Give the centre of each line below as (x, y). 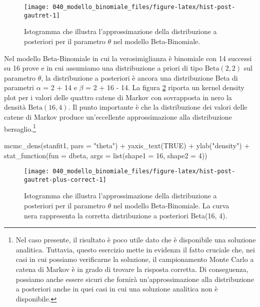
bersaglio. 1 (20, 128)
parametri (19, 87)
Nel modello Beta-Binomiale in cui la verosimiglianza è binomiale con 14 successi (128, 58)
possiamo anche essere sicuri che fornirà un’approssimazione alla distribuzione (135, 279)
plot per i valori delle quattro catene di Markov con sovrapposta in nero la (118, 97)
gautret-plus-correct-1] (65, 180)
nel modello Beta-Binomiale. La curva (171, 205)
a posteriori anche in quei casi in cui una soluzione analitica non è (117, 289)
